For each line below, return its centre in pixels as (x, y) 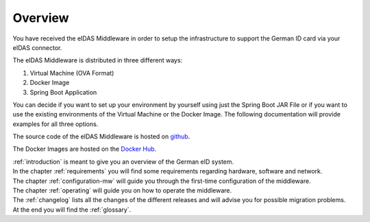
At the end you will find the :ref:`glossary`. (72, 210)
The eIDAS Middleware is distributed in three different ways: (98, 60)
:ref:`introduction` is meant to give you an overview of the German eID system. (123, 162)
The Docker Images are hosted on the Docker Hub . (85, 149)
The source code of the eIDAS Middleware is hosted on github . (101, 136)
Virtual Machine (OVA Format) (72, 73)
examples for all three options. (56, 124)
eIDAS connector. (37, 47)
